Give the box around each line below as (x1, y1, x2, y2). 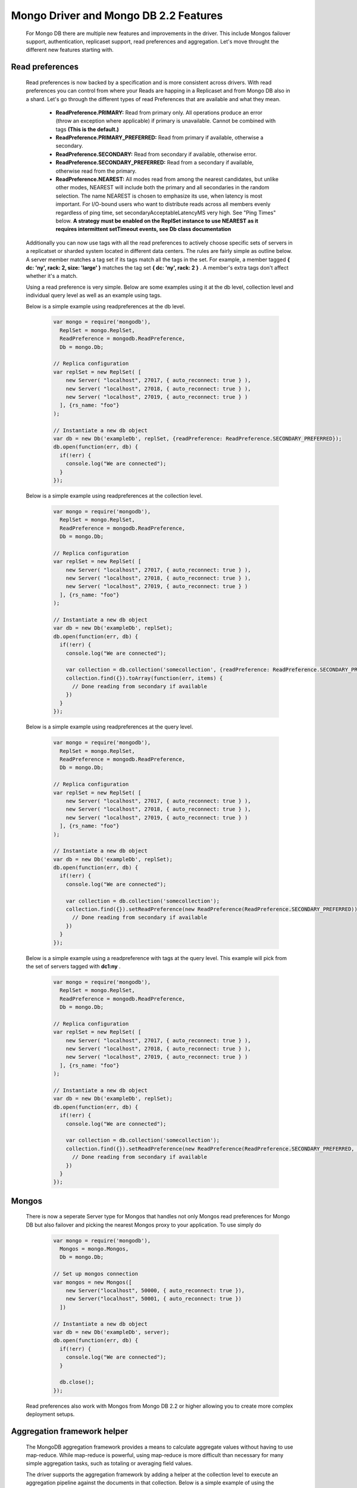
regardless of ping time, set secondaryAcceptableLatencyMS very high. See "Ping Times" (55, 209, 276, 216)
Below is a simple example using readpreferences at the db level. (26, 302, 186, 310)
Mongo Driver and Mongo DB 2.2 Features (11, 9, 223, 22)
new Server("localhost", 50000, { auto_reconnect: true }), (65, 1287, 245, 1294)
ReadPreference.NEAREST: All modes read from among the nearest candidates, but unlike (55, 176, 279, 183)
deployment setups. (26, 1411, 75, 1418)
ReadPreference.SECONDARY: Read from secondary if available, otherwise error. (55, 151, 257, 158)
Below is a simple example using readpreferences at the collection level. (26, 492, 203, 499)
